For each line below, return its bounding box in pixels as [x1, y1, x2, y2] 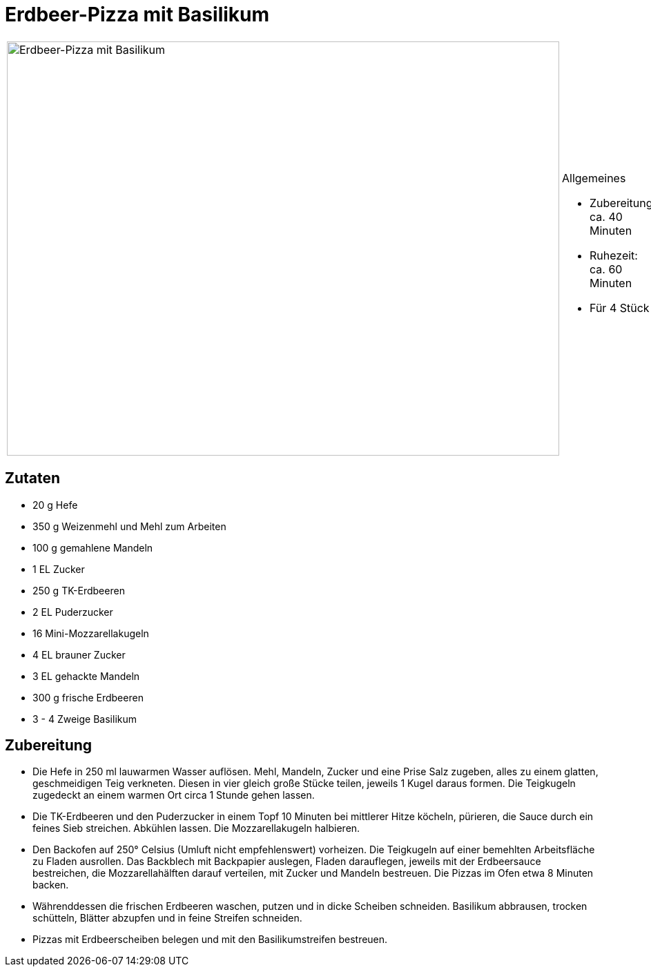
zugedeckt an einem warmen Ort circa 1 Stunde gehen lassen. [32, 789, 315, 801]
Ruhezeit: [590, 248, 638, 262]
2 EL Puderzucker [32, 605, 113, 618]
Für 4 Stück [590, 300, 650, 315]
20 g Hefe [32, 498, 78, 511]
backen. [32, 879, 69, 891]
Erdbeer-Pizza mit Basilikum [5, 3, 270, 26]
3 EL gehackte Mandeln [32, 670, 140, 682]
